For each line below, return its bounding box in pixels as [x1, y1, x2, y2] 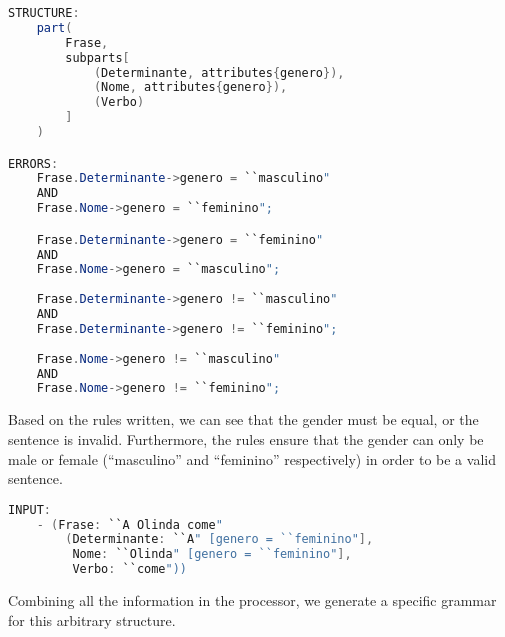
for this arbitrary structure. [8, 609, 176, 630]
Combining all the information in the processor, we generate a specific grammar [8, 590, 497, 611]
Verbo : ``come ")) [72, 562, 188, 577]
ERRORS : [8, 156, 59, 171]
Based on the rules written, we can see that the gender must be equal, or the [8, 409, 479, 430]
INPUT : [8, 502, 51, 517]
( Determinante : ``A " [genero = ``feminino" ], [65, 532, 374, 547]
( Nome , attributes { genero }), [93, 80, 288, 95]
